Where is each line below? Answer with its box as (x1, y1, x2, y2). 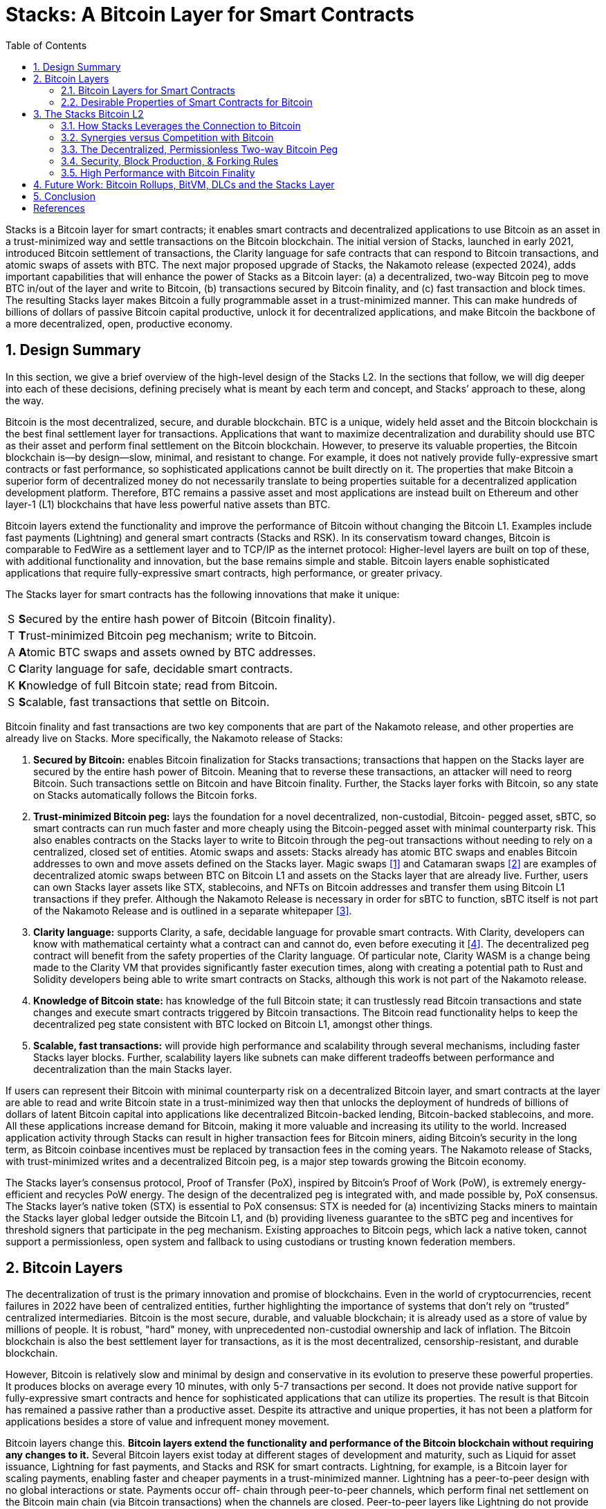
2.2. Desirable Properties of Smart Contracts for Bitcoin (61, 96, 313, 108)
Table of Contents (6, 39, 87, 51)
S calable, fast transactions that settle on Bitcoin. (18, 694, 270, 709)
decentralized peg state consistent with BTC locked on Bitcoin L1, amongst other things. (33, 1018, 433, 1030)
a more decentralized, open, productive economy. (6, 317, 232, 329)
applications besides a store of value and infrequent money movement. (6, 1416, 329, 1428)
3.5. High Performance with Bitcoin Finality (61, 166, 255, 179)
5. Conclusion (33, 190, 95, 202)
